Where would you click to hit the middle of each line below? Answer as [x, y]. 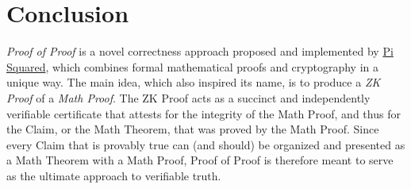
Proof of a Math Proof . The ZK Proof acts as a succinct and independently [188, 97]
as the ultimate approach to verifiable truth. [114, 175]
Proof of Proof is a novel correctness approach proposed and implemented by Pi [200, 51]
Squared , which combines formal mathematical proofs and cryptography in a [193, 66]
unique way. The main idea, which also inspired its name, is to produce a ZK [194, 82]
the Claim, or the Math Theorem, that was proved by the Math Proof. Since [193, 129]
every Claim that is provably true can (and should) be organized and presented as [206, 144]
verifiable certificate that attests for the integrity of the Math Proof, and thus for [204, 113]
